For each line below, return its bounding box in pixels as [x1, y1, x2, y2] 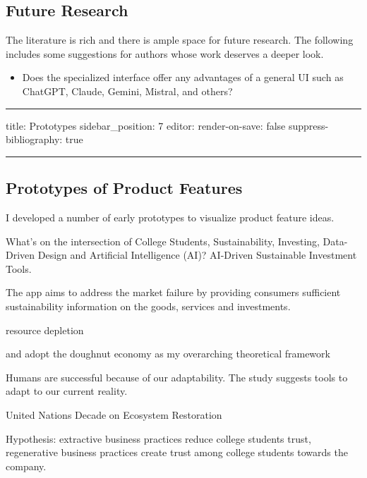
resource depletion [6, 322, 84, 337]
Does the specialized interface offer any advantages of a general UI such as [22, 70, 344, 85]
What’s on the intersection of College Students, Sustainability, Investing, [6, 233, 320, 248]
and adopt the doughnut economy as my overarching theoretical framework [6, 346, 330, 361]
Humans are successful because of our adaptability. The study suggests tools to [6, 369, 348, 384]
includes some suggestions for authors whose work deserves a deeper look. [6, 46, 324, 61]
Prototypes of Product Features [6, 177, 243, 199]
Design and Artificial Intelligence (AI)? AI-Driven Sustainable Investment [37, 247, 357, 262]
